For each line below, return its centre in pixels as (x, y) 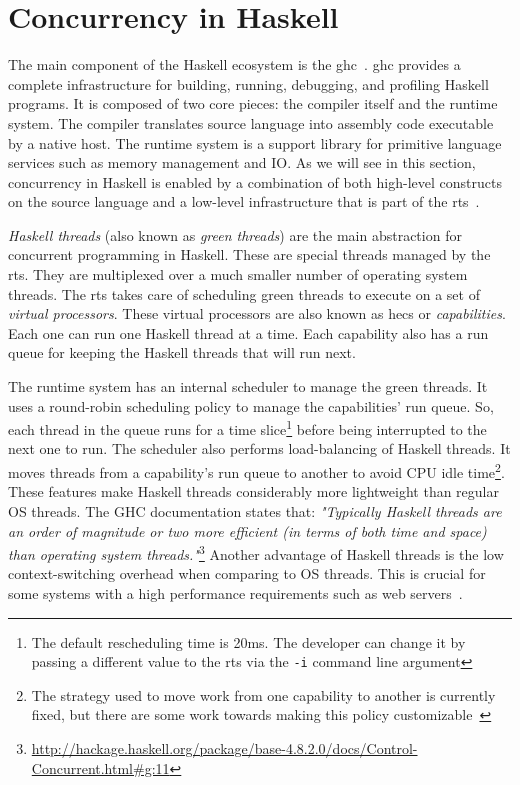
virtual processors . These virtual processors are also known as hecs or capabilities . (257, 313)
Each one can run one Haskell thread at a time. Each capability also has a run (248, 332)
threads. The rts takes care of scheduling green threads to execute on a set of (244, 293)
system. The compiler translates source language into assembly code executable (251, 122)
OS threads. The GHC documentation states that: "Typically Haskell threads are (255, 510)
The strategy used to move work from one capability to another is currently (263, 694)
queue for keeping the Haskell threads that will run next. (182, 352)
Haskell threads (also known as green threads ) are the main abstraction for (235, 234)
